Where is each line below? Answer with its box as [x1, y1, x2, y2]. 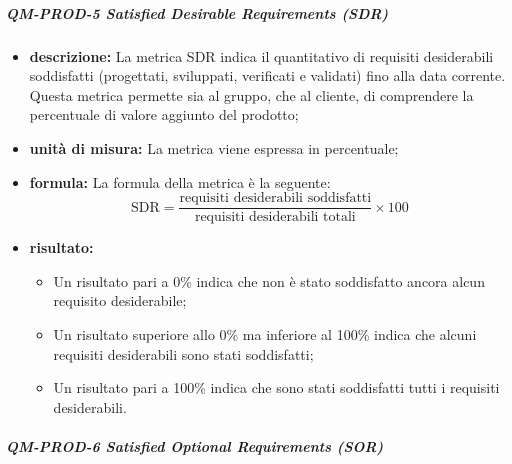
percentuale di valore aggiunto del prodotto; [29, 104, 299, 125]
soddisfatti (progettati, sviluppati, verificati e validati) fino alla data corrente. [29, 65, 506, 86]
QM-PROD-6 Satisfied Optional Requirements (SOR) [6, 435, 384, 456]
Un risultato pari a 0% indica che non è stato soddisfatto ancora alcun [53, 270, 485, 291]
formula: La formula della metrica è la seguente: [29, 171, 331, 192]
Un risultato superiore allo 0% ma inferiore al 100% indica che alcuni [53, 323, 477, 344]
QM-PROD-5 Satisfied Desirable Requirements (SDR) [6, 2, 389, 23]
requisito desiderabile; [53, 290, 187, 311]
